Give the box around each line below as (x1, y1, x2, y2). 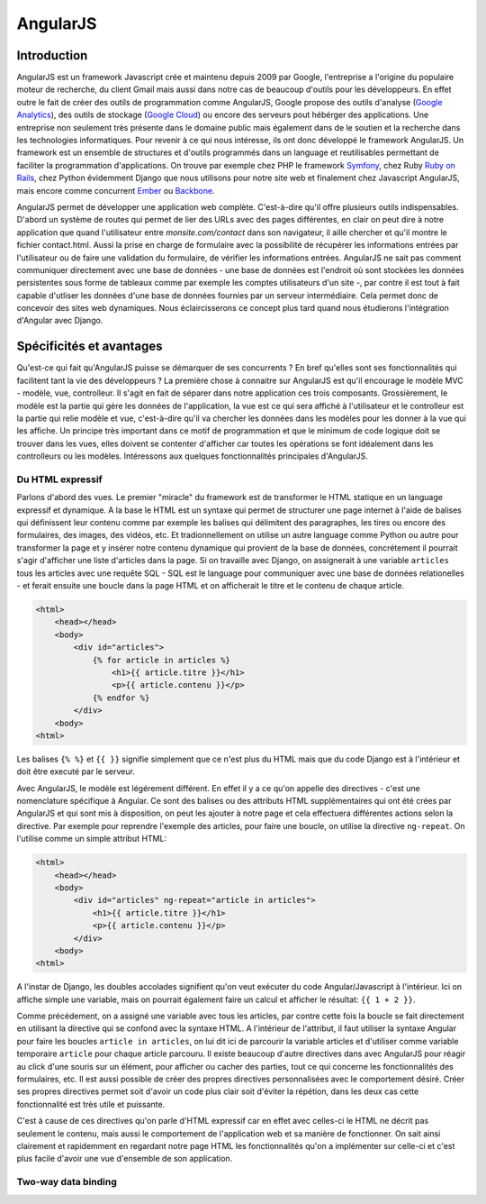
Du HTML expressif (16, 473, 103, 486)
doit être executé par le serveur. (16, 766, 135, 777)
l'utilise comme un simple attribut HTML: (16, 834, 166, 844)
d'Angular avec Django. (16, 315, 103, 326)
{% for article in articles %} (92, 654, 231, 665)
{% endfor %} (92, 692, 150, 703)
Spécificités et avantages (16, 339, 163, 354)
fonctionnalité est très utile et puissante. (16, 1099, 166, 1109)
